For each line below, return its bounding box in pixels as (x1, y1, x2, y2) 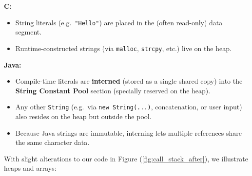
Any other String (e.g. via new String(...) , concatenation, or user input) (15, 102, 242, 112)
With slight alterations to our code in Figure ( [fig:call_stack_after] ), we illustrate (4, 153, 248, 163)
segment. (15, 27, 42, 37)
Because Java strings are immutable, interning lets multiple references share (15, 127, 242, 138)
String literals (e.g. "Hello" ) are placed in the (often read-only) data (15, 17, 223, 27)
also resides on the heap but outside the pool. (15, 111, 152, 121)
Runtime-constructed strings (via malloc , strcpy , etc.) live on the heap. (15, 43, 232, 53)
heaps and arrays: (4, 163, 57, 173)
